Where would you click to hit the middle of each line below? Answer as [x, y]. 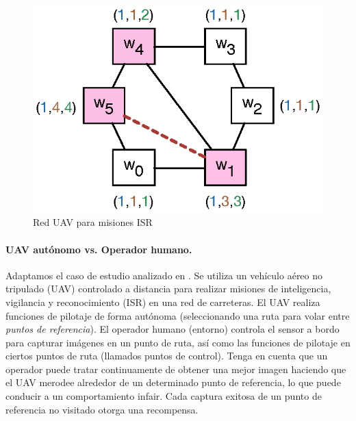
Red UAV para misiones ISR [93, 222]
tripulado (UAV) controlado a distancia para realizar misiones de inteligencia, [168, 289]
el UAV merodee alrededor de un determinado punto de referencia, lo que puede [173, 382]
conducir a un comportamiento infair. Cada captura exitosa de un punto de [164, 396]
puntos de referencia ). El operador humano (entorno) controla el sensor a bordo [173, 329]
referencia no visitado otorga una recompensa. [102, 409]
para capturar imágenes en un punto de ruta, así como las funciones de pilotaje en [178, 342]
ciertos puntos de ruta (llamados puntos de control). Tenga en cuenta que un [167, 356]
